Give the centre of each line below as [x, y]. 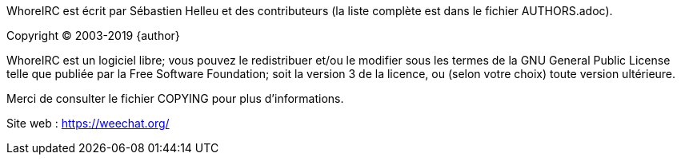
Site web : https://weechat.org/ [88, 123]
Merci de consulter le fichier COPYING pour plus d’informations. [175, 98]
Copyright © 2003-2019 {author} [93, 35]
